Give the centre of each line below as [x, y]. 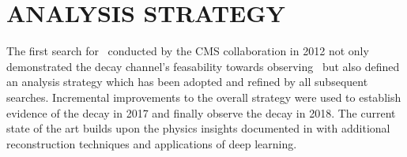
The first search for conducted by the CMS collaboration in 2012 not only [188, 51]
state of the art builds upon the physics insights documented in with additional [198, 128]
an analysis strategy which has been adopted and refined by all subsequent [187, 82]
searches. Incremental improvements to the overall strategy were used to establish [204, 97]
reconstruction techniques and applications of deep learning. [152, 143]
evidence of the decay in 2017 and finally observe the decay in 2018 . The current [201, 112]
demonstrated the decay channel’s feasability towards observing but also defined [203, 66]
